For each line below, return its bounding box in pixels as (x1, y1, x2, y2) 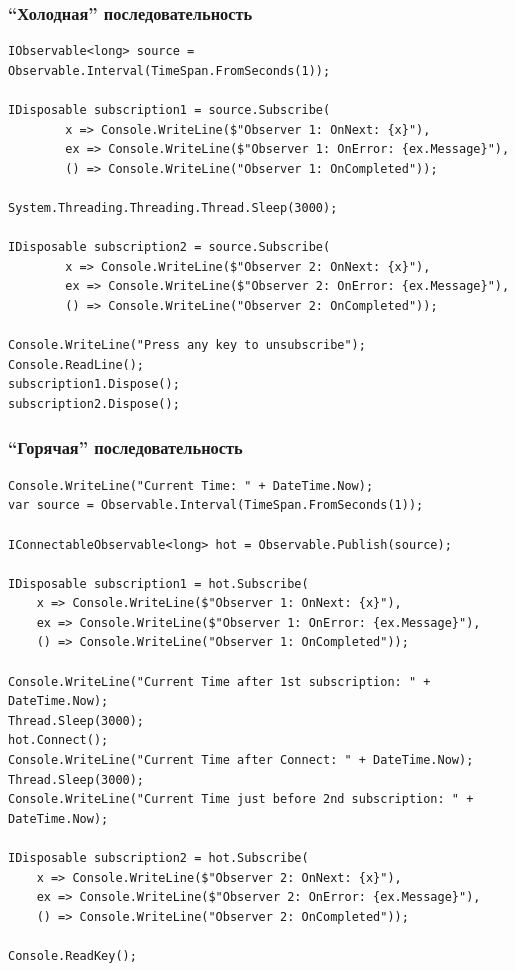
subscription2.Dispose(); (8, 396, 180, 411)
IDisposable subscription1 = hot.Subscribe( (8, 576, 309, 591)
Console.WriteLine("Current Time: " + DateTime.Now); (8, 478, 374, 493)
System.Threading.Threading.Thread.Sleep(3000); (8, 200, 338, 215)
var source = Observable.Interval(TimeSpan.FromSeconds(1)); (8, 498, 424, 513)
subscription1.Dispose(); (8, 377, 180, 392)
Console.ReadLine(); (8, 357, 145, 372)
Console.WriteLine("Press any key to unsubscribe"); (8, 338, 366, 353)
